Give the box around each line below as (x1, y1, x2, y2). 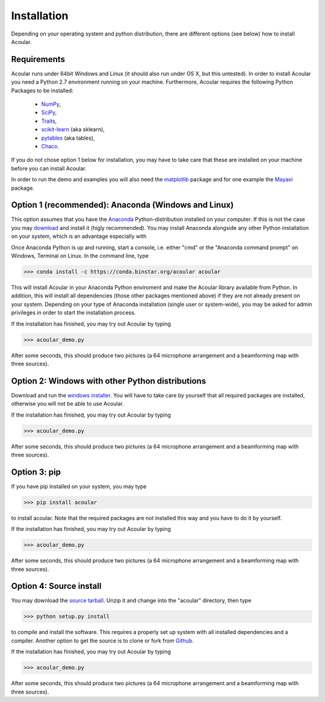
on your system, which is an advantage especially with (11, 232, 147, 240)
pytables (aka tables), (41, 134, 95, 141)
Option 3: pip (11, 467, 61, 477)
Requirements (11, 54, 66, 64)
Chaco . (41, 142, 60, 150)
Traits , (41, 117, 57, 125)
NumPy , (41, 101, 61, 108)
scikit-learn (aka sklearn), (41, 126, 105, 133)
